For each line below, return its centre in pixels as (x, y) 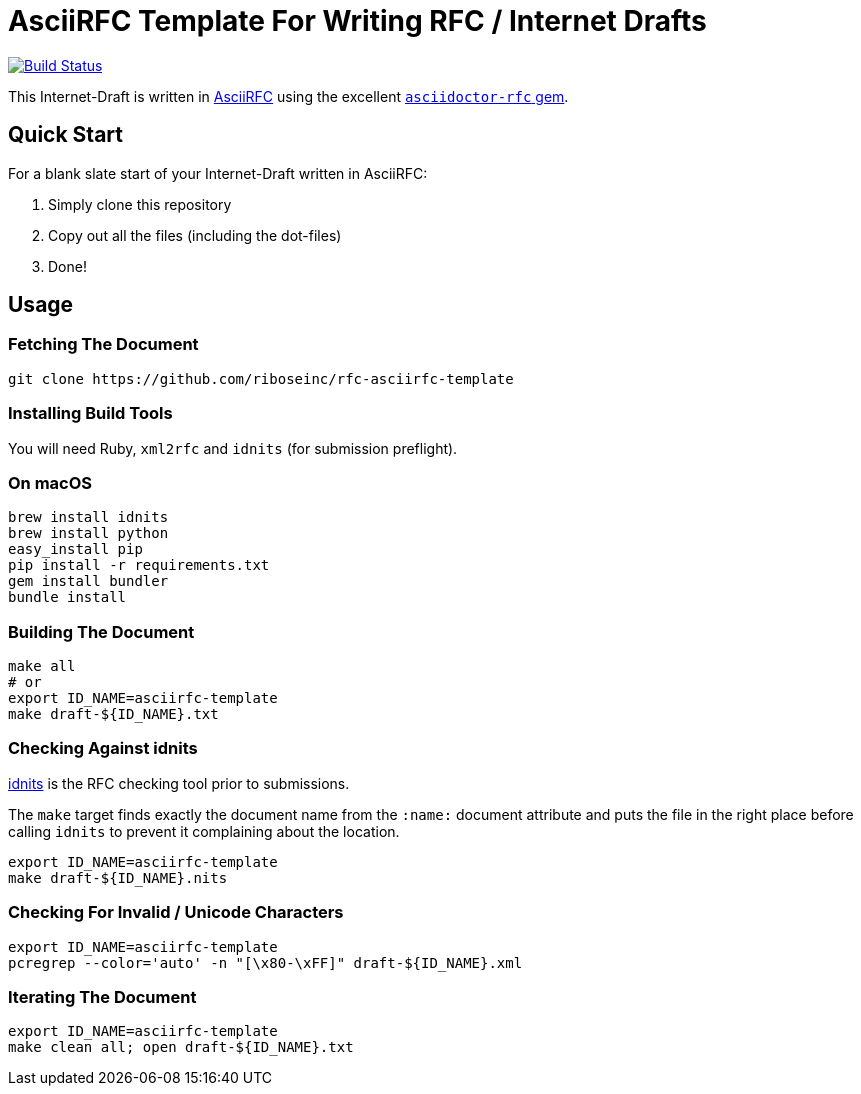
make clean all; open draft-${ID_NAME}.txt (181, 1047)
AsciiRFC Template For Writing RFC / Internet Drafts (357, 21)
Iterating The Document (102, 996)
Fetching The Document (103, 344)
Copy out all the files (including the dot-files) (195, 235)
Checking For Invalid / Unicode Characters (176, 912)
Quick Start (65, 135)
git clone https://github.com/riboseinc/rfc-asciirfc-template (261, 378)
